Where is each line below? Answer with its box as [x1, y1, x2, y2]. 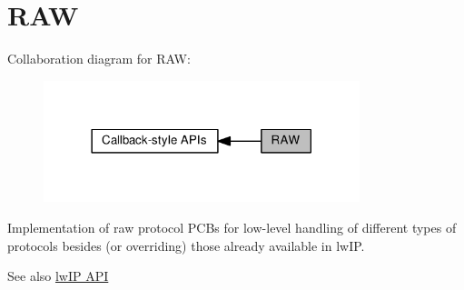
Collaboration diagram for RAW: [7, 49, 191, 68]
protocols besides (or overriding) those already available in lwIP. [7, 235, 365, 255]
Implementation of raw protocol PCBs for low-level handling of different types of [7, 218, 457, 236]
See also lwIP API [7, 266, 109, 285]
